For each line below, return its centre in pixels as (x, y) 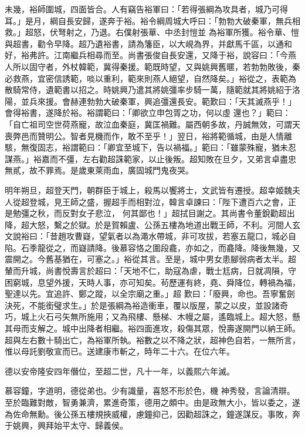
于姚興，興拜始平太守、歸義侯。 (66, 425)
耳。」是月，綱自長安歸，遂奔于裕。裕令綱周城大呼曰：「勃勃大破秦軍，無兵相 (152, 20)
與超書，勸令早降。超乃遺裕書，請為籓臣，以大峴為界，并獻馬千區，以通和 (148, 43)
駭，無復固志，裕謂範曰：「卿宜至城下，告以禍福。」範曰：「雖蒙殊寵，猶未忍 (150, 147)
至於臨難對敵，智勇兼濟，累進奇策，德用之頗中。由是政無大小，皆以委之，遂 (152, 402)
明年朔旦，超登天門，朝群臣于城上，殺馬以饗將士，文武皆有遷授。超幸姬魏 (148, 190)
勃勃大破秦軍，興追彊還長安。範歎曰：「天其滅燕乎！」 (191, 101)
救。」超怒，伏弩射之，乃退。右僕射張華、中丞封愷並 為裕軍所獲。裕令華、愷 (152, 32)
